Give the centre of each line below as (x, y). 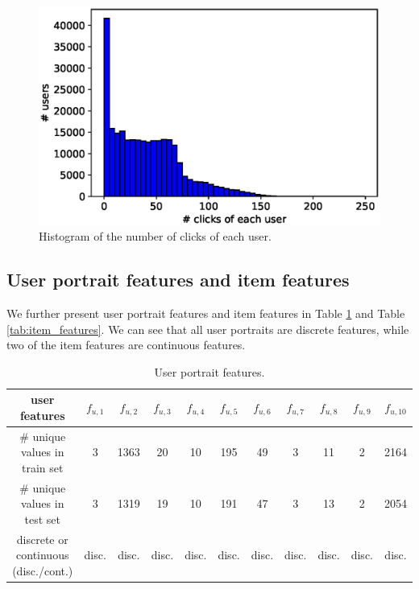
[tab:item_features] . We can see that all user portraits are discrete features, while (208, 329)
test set (42, 519)
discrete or (42, 539)
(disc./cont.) (43, 571)
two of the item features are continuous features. (126, 345)
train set (43, 468)
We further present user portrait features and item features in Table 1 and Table (206, 313)
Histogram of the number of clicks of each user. (155, 236)
